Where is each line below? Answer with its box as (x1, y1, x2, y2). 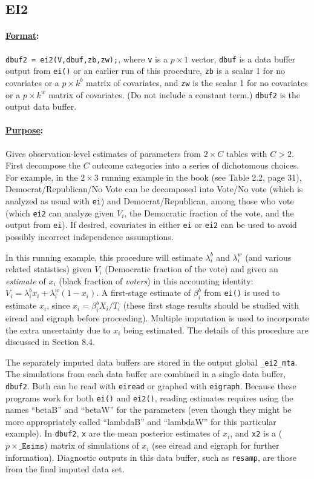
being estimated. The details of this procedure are (123, 323, 309, 336)
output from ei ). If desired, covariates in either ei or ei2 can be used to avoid (5, 218, 297, 231)
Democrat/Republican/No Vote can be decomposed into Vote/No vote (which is (5, 183, 303, 195)
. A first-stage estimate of (96, 286, 191, 299)
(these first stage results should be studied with (123, 299, 299, 312)
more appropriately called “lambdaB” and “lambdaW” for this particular (5, 415, 276, 427)
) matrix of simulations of (44, 439, 139, 452)
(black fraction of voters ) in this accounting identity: (59, 274, 253, 287)
